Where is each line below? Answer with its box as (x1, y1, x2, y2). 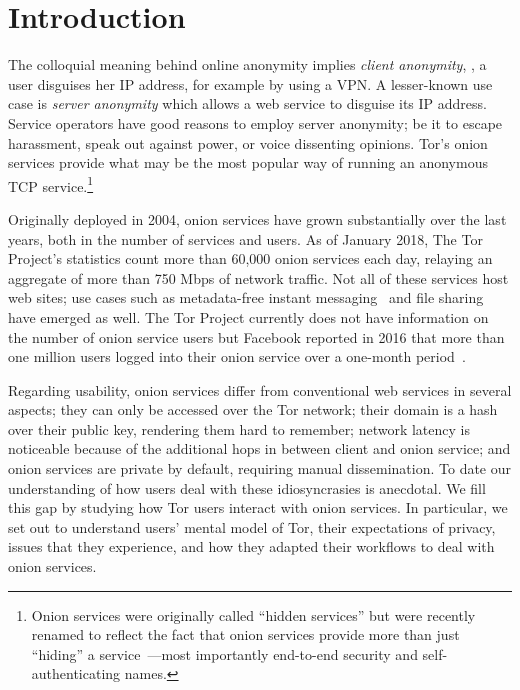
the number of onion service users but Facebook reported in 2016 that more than (8, 326, 505, 347)
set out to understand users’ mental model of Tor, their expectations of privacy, (8, 516, 496, 537)
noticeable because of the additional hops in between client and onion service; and (8, 438, 511, 459)
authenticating (31, 663, 121, 684)
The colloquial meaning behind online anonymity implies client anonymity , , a (8, 54, 487, 75)
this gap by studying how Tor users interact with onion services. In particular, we (8, 497, 508, 518)
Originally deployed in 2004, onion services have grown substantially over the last (8, 208, 507, 229)
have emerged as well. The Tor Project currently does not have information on (8, 306, 489, 327)
